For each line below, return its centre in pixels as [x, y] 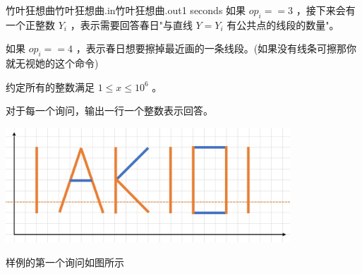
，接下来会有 [326, 10]
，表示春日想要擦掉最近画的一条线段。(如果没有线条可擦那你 [216, 48]
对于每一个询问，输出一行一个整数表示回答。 [109, 111]
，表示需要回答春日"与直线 [131, 24]
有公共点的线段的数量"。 [283, 24]
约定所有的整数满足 [50, 87]
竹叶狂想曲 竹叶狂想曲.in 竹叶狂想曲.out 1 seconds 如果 [126, 10]
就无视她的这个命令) [52, 63]
